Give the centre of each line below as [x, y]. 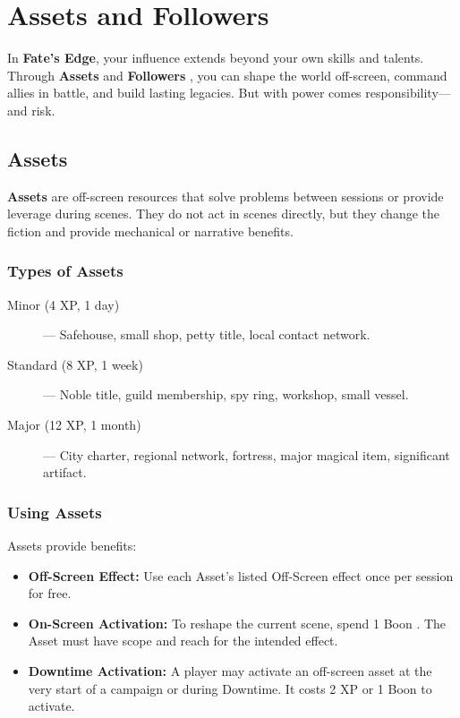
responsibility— [408, 93]
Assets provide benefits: [72, 546]
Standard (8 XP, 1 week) [75, 364]
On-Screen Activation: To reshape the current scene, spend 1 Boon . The [237, 623]
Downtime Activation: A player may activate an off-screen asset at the [230, 671]
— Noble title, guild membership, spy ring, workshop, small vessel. [226, 394]
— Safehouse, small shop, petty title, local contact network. [207, 334]
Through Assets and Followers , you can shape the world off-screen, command [227, 75]
